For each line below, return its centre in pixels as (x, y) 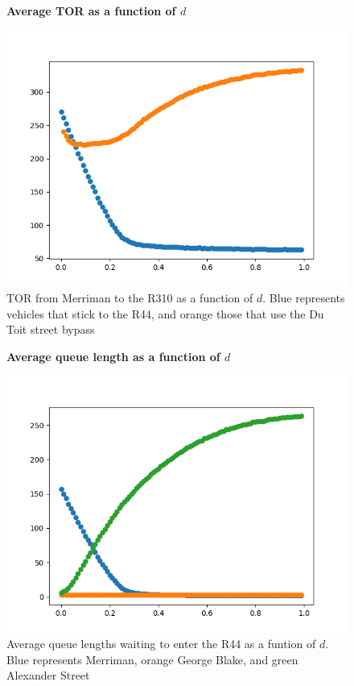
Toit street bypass (51, 329)
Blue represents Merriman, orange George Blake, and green (152, 659)
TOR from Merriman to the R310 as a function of (130, 298)
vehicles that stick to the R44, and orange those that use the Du (165, 313)
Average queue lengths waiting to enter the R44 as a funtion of (161, 644)
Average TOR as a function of (91, 10)
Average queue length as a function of (113, 356)
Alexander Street (48, 675)
